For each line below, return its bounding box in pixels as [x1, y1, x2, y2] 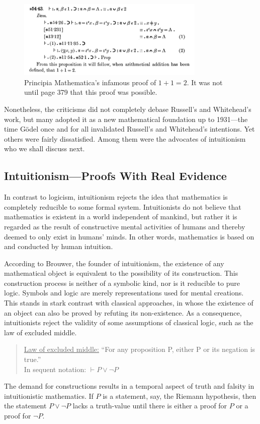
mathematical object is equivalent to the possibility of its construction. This [4, 268, 238, 278]
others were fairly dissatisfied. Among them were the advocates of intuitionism [4, 133, 246, 144]
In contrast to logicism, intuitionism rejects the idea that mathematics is [4, 192, 228, 202]
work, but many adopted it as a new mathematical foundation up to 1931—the [4, 113, 248, 124]
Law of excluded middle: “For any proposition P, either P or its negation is [24, 344, 255, 354]
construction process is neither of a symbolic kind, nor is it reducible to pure [4, 277, 240, 288]
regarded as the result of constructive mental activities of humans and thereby [4, 221, 245, 231]
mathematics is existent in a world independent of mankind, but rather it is [4, 211, 237, 222]
